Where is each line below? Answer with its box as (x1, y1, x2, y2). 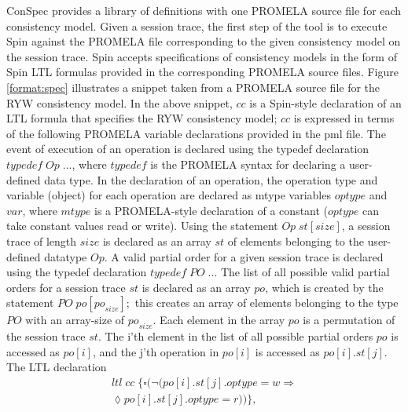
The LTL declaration (6, 359, 107, 375)
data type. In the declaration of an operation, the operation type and (44, 171, 378, 188)
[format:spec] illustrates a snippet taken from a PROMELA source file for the (6, 78, 380, 95)
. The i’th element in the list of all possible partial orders (97, 328, 373, 345)
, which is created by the (265, 279, 384, 295)
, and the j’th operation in (92, 343, 219, 359)
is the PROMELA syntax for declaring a (150, 155, 346, 172)
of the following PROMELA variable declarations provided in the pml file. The (6, 125, 386, 141)
